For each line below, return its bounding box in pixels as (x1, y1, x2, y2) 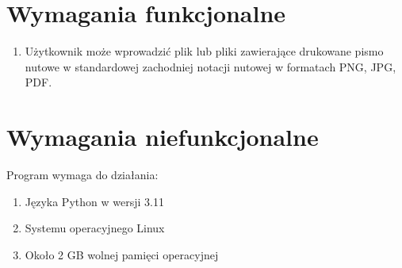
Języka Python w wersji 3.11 (25, 193, 164, 209)
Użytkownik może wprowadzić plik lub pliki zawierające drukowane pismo (25, 43, 384, 59)
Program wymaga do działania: (6, 167, 159, 183)
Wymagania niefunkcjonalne (6, 121, 319, 153)
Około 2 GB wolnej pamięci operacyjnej (25, 246, 219, 262)
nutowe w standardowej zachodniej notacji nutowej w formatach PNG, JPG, (25, 58, 396, 75)
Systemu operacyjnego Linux (25, 220, 165, 236)
